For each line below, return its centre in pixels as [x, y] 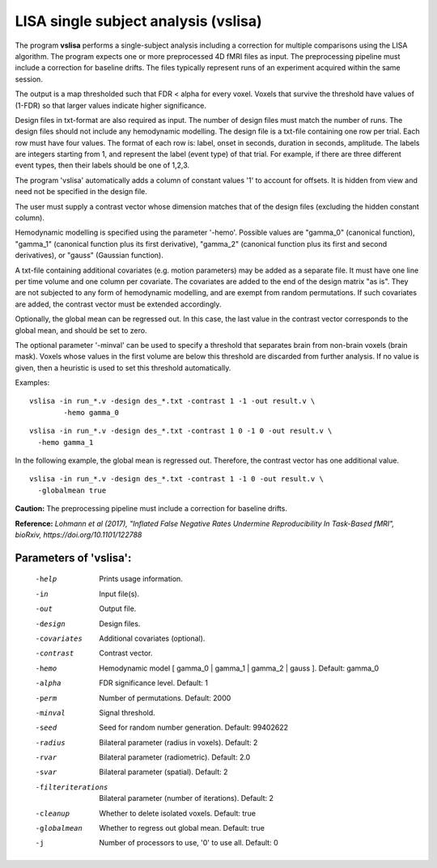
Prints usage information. [141, 579]
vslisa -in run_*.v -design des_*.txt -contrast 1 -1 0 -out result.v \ [176, 479]
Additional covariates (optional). [152, 638]
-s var [46, 772]
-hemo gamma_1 [66, 442]
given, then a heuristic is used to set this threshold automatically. [123, 367]
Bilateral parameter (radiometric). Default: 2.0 [175, 757]
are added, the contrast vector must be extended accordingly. [118, 304]
